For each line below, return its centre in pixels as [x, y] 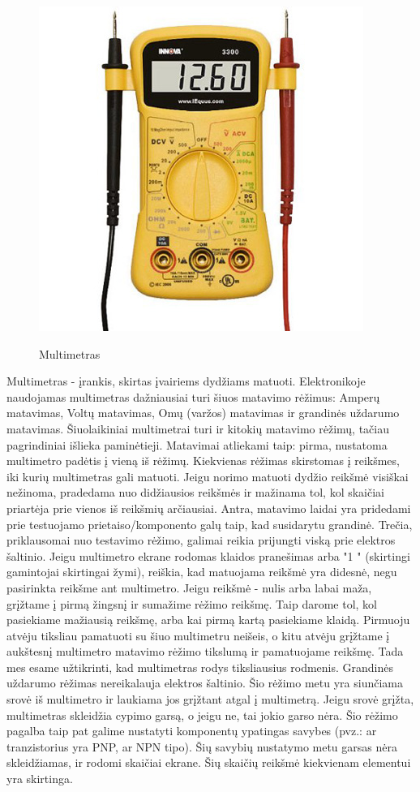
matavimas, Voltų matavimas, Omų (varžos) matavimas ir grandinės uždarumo [203, 413]
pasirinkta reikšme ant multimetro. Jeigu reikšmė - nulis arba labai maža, [189, 587]
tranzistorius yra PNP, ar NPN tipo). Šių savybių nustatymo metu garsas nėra [202, 746]
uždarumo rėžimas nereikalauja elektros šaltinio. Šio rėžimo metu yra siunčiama [205, 683]
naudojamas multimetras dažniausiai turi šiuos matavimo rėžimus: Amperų [193, 396]
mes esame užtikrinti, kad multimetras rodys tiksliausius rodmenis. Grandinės [200, 667]
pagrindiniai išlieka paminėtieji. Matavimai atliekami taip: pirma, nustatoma [197, 444]
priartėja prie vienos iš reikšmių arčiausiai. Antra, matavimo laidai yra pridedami [209, 508]
